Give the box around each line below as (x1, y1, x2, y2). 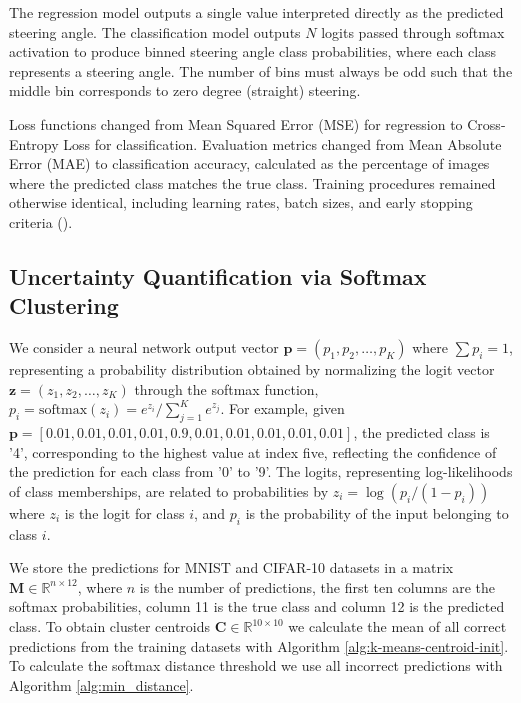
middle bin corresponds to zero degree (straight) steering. (9, 80, 361, 101)
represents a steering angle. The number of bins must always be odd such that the (9, 60, 513, 81)
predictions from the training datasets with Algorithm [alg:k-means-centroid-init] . (9, 635, 509, 656)
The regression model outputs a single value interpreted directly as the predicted (9, 2, 504, 22)
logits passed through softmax (321, 21, 505, 42)
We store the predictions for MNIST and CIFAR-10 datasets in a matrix (9, 557, 454, 578)
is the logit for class (64, 502, 185, 523)
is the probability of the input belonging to (245, 502, 509, 523)
